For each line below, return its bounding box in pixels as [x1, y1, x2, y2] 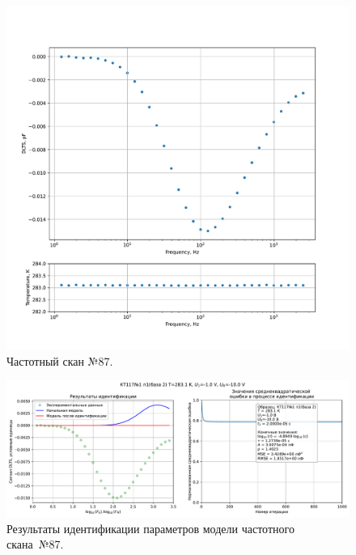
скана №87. [6, 536, 64, 553]
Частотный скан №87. [6, 352, 113, 369]
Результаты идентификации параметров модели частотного [6, 519, 295, 536]
